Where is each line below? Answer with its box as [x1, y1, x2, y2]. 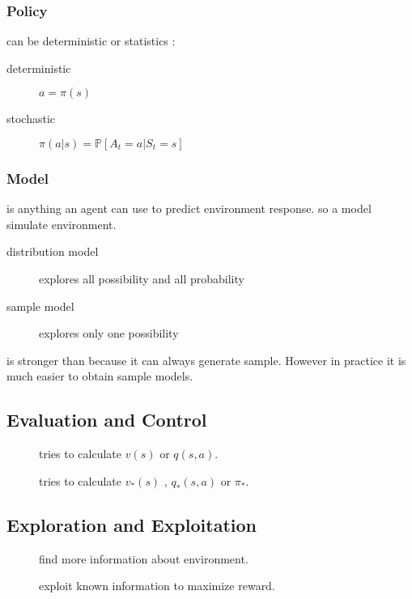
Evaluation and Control [6, 407, 207, 432]
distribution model [6, 243, 99, 260]
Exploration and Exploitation [6, 512, 257, 537]
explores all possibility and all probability [39, 270, 244, 287]
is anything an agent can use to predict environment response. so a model [6, 200, 372, 217]
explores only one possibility [39, 325, 179, 342]
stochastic [6, 110, 56, 127]
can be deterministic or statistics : [6, 32, 176, 49]
